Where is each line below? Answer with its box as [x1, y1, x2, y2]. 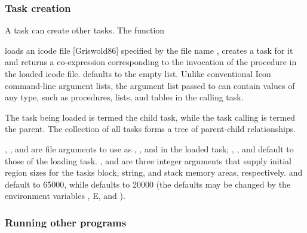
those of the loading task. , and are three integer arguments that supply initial [5, 154, 291, 167]
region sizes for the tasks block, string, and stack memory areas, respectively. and [5, 166, 303, 179]
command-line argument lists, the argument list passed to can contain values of [5, 79, 295, 91]
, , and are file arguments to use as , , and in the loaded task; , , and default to [5, 142, 294, 155]
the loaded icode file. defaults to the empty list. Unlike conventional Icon [5, 68, 271, 79]
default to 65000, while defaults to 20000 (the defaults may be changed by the [5, 177, 291, 190]
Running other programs [5, 214, 127, 229]
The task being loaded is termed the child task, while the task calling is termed [5, 111, 296, 123]
